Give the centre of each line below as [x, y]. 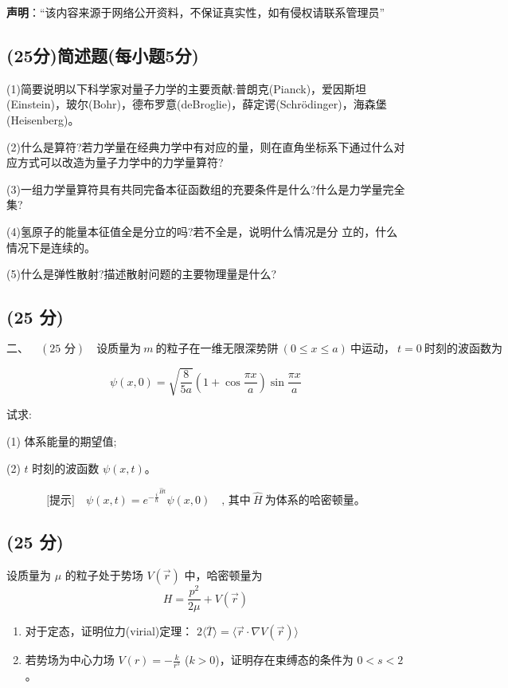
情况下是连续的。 [51, 247]
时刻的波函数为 [463, 349]
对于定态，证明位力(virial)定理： [109, 631]
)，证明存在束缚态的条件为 [284, 660]
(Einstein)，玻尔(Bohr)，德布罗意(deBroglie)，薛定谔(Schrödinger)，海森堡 [197, 104]
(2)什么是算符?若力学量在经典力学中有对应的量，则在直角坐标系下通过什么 [200, 146]
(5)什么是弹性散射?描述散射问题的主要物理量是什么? [142, 274]
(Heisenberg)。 [43, 119]
